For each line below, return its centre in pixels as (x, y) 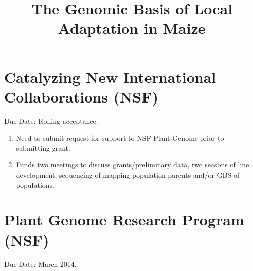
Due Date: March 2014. (40, 264)
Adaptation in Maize (132, 28)
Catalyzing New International (110, 76)
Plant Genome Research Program (124, 219)
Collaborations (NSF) (81, 96)
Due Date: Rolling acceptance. (51, 121)
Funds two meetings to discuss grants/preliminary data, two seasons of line (133, 165)
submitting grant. (43, 147)
